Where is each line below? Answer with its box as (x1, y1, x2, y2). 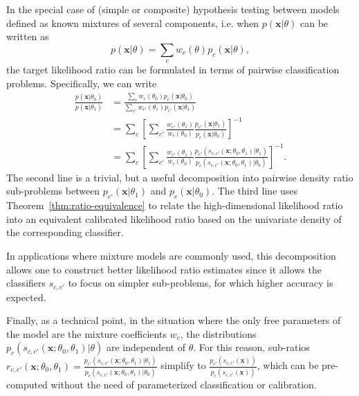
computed (6, 377, 48, 392)
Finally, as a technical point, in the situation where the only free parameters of (6, 313, 341, 327)
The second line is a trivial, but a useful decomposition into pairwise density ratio (6, 170, 353, 184)
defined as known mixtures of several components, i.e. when (6, 15, 259, 30)
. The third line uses (212, 183, 298, 198)
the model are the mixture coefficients (6, 326, 167, 341)
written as (6, 29, 49, 44)
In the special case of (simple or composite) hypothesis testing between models (6, 2, 340, 16)
